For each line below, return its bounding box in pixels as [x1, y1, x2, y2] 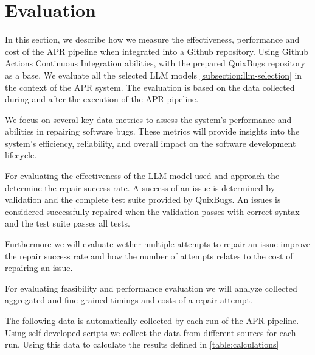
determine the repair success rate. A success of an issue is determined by [5, 181, 275, 194]
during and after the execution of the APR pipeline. [5, 93, 199, 105]
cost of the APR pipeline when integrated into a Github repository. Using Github [5, 44, 309, 57]
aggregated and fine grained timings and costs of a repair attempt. [5, 293, 252, 306]
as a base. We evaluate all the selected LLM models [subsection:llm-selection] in [5, 68, 302, 81]
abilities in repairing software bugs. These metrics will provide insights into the [5, 125, 300, 138]
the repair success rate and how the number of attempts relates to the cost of [5, 249, 293, 262]
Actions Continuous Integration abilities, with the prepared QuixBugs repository [5, 57, 305, 69]
